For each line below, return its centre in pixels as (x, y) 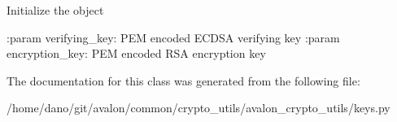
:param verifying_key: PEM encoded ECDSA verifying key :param (173, 37)
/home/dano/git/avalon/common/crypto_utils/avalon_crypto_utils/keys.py (198, 108)
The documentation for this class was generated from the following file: (183, 80)
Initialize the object (55, 10)
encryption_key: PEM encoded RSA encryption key (136, 53)
